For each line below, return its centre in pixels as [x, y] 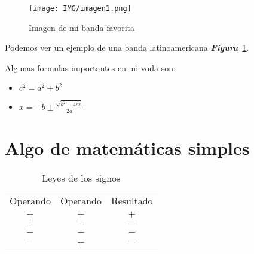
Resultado [132, 200]
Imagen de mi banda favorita [82, 27]
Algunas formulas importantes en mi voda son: [90, 67]
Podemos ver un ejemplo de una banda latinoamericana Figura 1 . [127, 48]
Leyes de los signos [81, 178]
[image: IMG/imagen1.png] [80, 8]
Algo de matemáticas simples [127, 147]
